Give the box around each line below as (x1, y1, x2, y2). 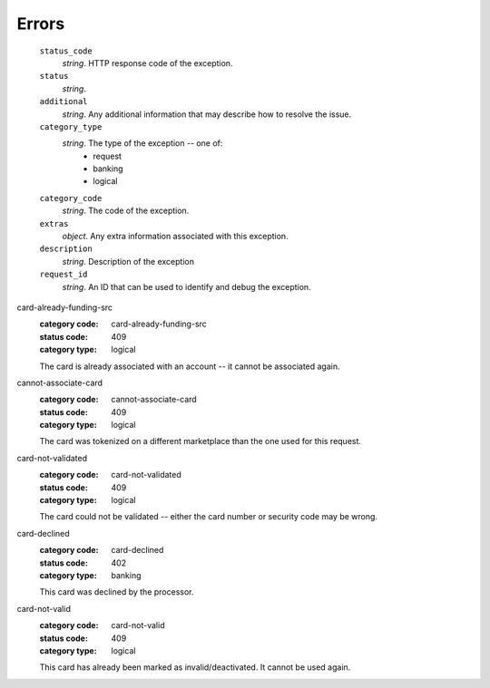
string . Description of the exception (62, 256, 195, 266)
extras (39, 218, 69, 228)
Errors (16, 14, 65, 34)
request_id (39, 269, 88, 280)
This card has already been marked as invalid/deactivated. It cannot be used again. (39, 662, 351, 673)
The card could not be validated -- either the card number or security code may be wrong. (39, 511, 378, 522)
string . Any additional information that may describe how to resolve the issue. (62, 109, 352, 120)
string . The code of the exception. (62, 205, 190, 217)
